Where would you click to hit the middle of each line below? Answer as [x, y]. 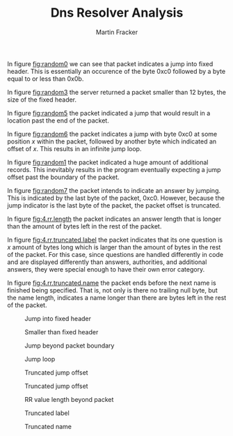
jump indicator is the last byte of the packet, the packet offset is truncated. [114, 205]
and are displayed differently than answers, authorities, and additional [107, 262]
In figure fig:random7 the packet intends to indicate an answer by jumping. [114, 190]
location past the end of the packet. [58, 120]
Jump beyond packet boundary [70, 345]
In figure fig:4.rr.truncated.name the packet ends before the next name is [112, 283]
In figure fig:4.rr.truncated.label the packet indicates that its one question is [115, 240]
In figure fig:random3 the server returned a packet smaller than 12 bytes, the [116, 92]
